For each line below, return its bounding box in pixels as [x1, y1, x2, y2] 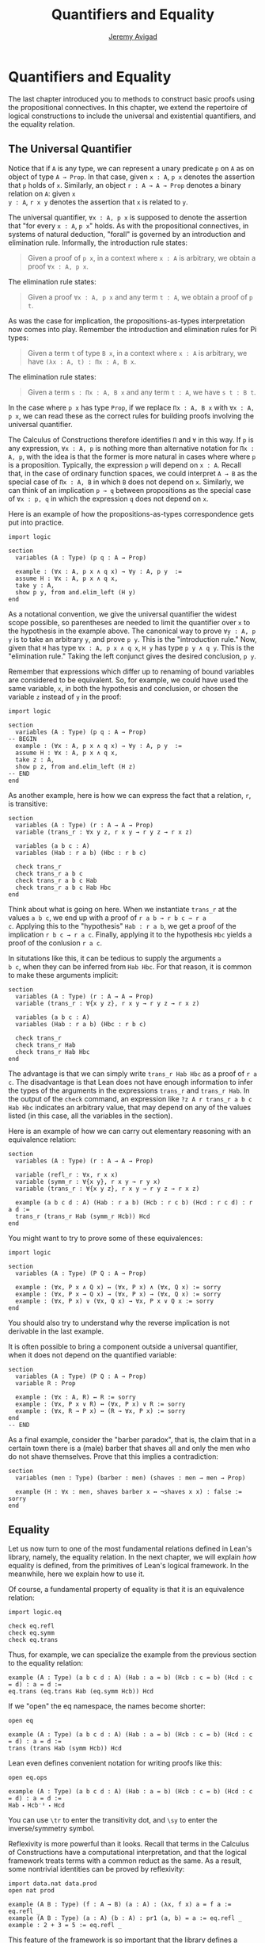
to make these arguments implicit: [8, 970, 119, 979]
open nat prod [8, 1887, 55, 1895]
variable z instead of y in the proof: [8, 692, 122, 701]
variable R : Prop [15, 1379, 77, 1388]
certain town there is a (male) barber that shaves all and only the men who [8, 1443, 251, 1452]
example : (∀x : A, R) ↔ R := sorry [15, 1393, 136, 1401]
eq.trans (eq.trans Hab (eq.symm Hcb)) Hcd [8, 1688, 154, 1696]
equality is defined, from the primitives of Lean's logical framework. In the [8, 1561, 249, 1571]
